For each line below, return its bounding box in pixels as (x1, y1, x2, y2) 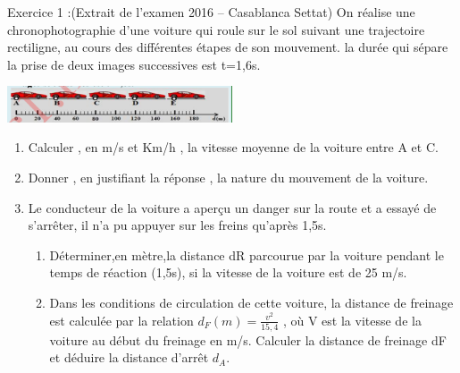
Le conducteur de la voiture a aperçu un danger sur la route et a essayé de (28, 198, 437, 216)
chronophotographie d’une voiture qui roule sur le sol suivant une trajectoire (7, 20, 425, 38)
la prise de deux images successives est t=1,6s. (7, 55, 261, 73)
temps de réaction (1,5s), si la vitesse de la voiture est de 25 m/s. (49, 263, 407, 282)
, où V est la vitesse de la (282, 310, 422, 329)
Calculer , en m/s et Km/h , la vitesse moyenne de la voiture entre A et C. (28, 138, 439, 157)
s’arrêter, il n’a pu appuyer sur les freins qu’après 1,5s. (28, 216, 327, 234)
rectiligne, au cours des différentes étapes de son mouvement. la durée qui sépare (7, 38, 448, 56)
